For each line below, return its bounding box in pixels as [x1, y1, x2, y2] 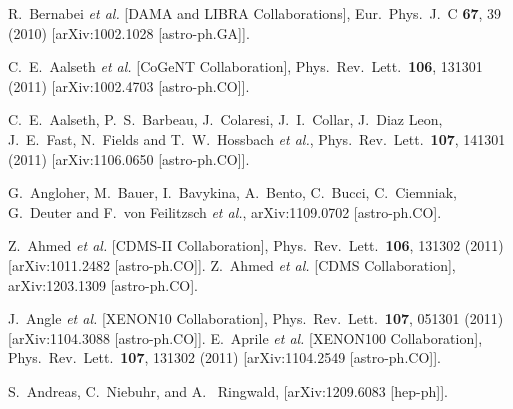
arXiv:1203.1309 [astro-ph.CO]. [8, 274, 198, 295]
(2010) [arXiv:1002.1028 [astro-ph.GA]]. [8, 22, 250, 43]
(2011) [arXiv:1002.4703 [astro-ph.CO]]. [8, 75, 250, 96]
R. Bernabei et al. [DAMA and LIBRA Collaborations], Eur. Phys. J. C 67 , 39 [8, 3, 502, 23]
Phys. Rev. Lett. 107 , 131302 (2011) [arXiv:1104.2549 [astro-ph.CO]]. [8, 347, 441, 368]
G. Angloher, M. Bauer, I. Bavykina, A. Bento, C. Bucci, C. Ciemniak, [8, 182, 457, 203]
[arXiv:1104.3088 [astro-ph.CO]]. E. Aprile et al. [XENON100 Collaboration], [8, 327, 483, 348]
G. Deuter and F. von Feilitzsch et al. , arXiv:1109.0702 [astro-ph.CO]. [8, 201, 442, 222]
